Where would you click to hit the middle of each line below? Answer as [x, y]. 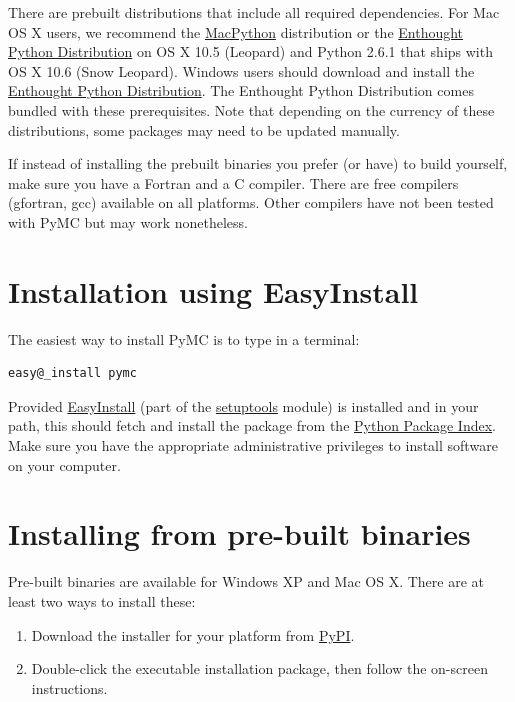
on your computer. [64, 464]
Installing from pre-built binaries [239, 533]
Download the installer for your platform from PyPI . [193, 634]
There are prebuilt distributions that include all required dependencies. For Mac [254, 12]
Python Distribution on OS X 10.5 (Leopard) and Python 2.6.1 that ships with [250, 51]
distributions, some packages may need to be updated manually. [204, 129]
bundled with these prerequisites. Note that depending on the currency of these [251, 109]
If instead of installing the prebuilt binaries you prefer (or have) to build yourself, [258, 163]
